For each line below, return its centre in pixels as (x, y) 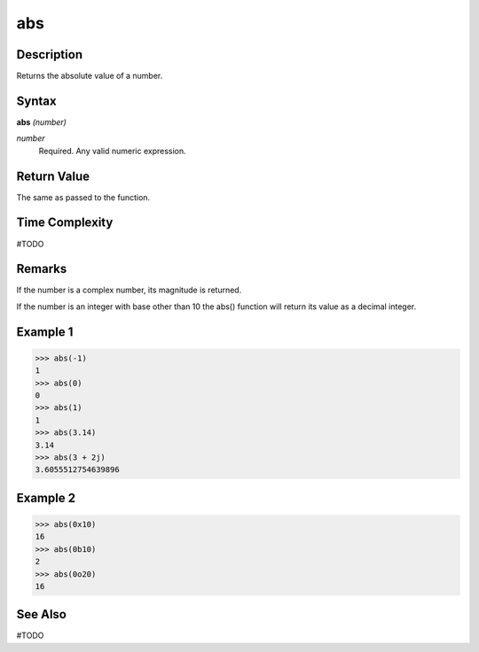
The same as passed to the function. (83, 197)
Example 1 (45, 332)
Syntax (36, 101)
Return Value (53, 176)
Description (50, 54)
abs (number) (41, 122)
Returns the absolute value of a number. (90, 76)
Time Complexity (65, 223)
